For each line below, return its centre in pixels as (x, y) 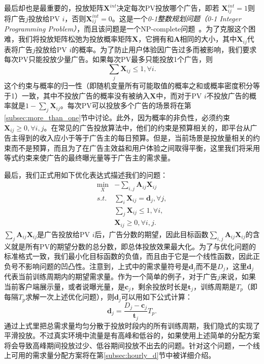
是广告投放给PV (64, 234)
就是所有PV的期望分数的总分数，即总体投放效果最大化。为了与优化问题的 (134, 246)
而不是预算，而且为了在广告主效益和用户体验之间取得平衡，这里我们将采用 (135, 147)
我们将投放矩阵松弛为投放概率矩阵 (75, 39)
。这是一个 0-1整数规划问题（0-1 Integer (176, 18)
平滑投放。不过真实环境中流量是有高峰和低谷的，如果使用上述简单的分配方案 (132, 335)
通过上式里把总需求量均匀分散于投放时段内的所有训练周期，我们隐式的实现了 (132, 325)
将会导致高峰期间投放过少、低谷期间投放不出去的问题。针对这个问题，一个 (128, 345)
